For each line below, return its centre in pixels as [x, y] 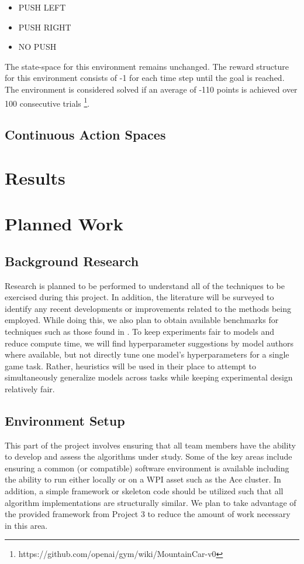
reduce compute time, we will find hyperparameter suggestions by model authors [149, 343]
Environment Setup [65, 420]
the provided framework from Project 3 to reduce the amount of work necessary [148, 514]
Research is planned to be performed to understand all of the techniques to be [145, 285]
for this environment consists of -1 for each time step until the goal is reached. [145, 78]
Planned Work [64, 224]
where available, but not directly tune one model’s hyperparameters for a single [147, 354]
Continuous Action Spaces [85, 135]
